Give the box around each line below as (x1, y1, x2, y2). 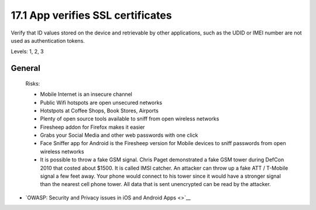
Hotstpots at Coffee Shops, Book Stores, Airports (40, 107, 159, 114)
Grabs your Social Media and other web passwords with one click (40, 132, 198, 139)
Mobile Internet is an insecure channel (40, 91, 133, 98)
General (11, 63, 41, 73)
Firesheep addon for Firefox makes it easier (40, 123, 145, 130)
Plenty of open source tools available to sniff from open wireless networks (40, 115, 219, 122)
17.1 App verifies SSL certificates (11, 9, 172, 22)
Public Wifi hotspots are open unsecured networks (40, 99, 163, 106)
